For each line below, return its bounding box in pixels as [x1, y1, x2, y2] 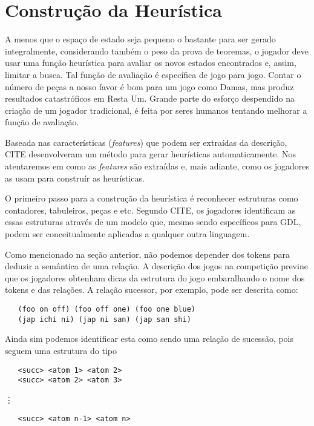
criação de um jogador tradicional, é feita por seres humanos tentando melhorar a [5, 103, 307, 116]
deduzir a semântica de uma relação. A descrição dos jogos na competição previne [5, 260, 308, 272]
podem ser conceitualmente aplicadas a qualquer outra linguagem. [5, 228, 250, 240]
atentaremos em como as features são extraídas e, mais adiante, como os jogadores [5, 160, 310, 172]
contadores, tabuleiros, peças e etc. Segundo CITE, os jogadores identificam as [5, 203, 296, 216]
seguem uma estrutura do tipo [5, 344, 117, 356]
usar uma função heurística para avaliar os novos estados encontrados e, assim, [5, 56, 296, 69]
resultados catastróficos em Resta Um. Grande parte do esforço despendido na [5, 92, 295, 105]
